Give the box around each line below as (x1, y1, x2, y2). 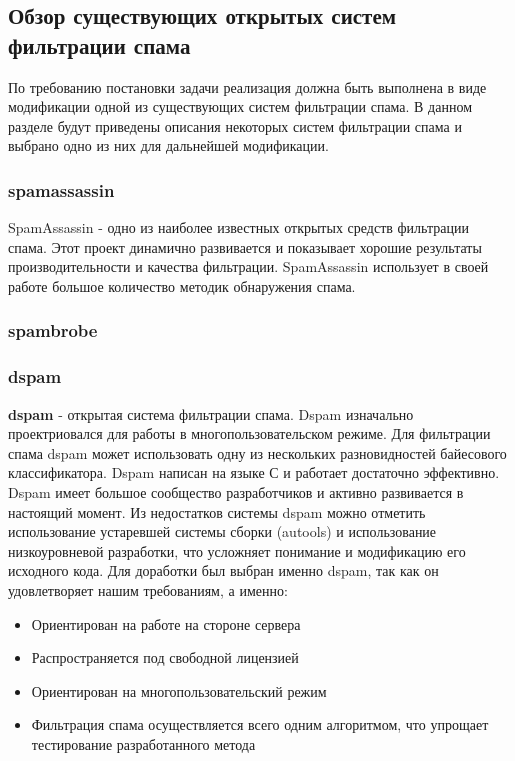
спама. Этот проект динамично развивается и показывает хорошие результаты (8, 236, 482, 257)
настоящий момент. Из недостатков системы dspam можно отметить (8, 501, 426, 522)
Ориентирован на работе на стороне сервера (31, 613, 301, 634)
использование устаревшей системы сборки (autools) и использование (8, 521, 437, 542)
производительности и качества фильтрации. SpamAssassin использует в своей (8, 256, 489, 277)
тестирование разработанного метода (31, 733, 256, 754)
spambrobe (8, 318, 98, 343)
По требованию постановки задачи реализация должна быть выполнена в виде (8, 76, 487, 97)
